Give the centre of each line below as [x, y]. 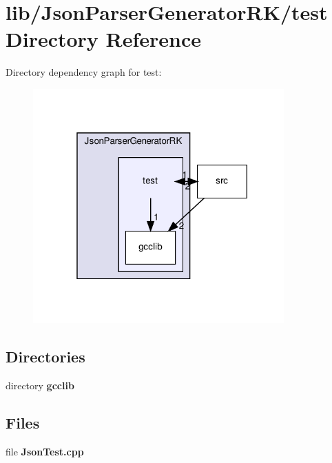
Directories [45, 357]
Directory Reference [104, 39]
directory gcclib [40, 385]
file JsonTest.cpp [45, 451]
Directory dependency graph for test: [84, 72]
